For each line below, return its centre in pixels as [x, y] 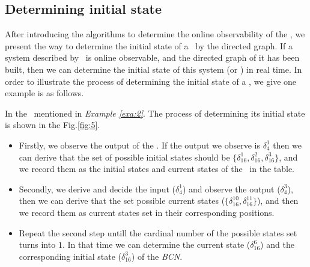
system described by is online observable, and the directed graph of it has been [152, 57]
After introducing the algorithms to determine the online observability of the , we [155, 34]
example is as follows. [44, 93]
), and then [278, 201]
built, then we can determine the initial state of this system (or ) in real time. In [153, 69]
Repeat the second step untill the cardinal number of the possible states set [158, 232]
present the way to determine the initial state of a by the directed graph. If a [149, 45]
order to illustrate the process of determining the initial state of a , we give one [151, 81]
